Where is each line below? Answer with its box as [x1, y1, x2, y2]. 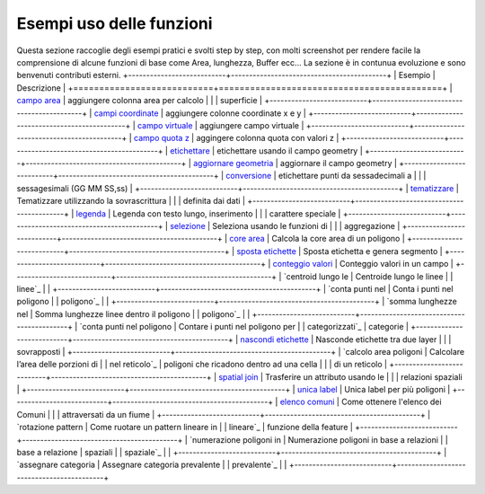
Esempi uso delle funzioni [16, 13, 213, 33]
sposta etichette [236, 245, 296, 256]
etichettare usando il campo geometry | [216, 145, 363, 156]
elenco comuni [279, 396, 335, 408]
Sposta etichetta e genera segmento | [303, 245, 444, 256]
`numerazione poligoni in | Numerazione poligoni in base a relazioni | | [189, 434, 448, 445]
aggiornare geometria [193, 158, 274, 169]
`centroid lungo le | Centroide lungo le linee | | [283, 270, 454, 282]
